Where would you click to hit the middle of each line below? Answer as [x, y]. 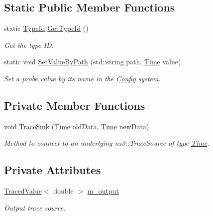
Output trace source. [35, 207]
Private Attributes [53, 170]
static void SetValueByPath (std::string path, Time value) [93, 62]
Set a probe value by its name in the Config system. [82, 78]
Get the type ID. [29, 45]
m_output [103, 191]
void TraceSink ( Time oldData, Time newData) [77, 126]
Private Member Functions [75, 105]
